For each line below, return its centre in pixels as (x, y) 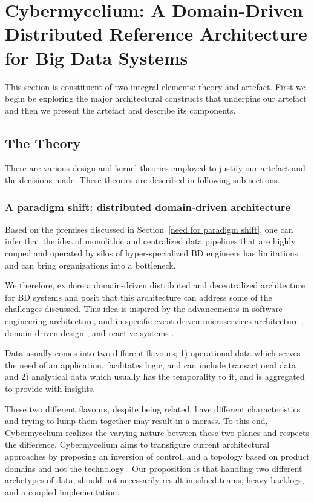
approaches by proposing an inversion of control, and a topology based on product (157, 456)
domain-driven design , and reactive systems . (90, 332)
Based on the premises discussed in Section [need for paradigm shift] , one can (149, 229)
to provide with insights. (50, 389)
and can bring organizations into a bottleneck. (90, 265)
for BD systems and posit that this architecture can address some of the (139, 297)
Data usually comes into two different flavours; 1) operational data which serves (153, 353)
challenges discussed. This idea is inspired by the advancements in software (144, 309)
